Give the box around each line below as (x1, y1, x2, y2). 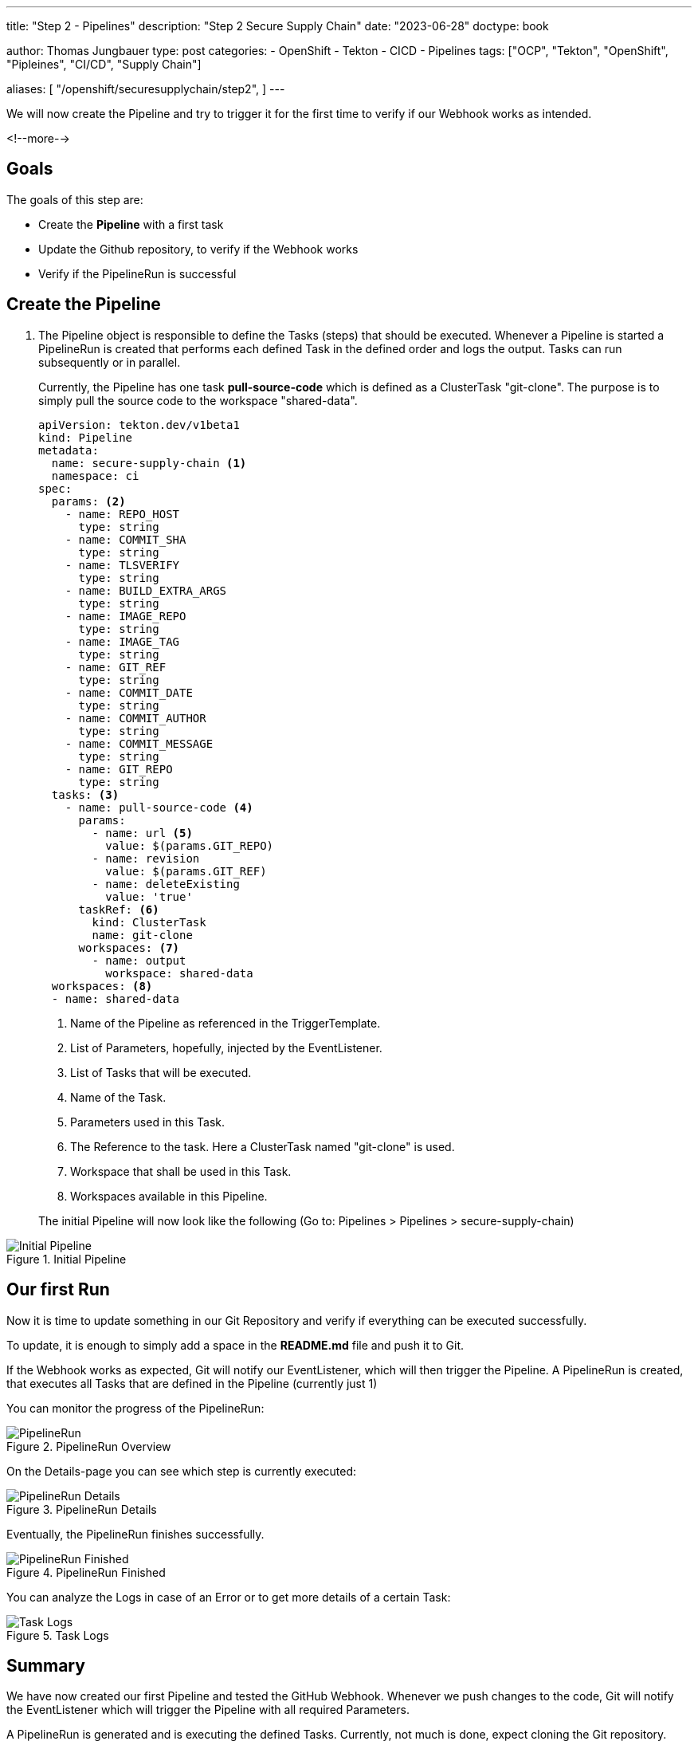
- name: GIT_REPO (65, 762, 173, 776)
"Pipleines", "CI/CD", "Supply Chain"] (6, 57, 202, 71)
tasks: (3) (51, 788, 120, 801)
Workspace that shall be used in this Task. (70, 1164, 292, 1178)
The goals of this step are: (6, 192, 143, 206)
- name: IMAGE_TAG (65, 635, 180, 648)
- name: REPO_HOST (65, 507, 180, 521)
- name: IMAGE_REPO (65, 609, 186, 623)
